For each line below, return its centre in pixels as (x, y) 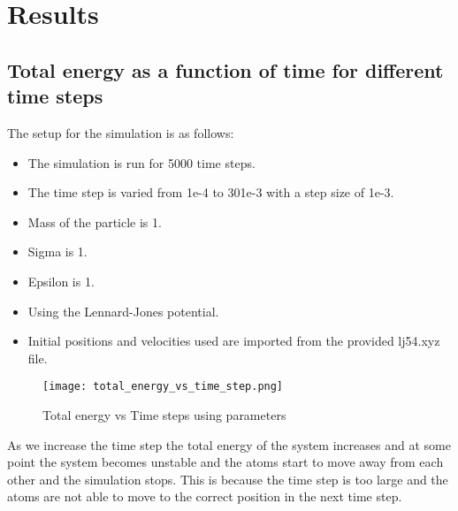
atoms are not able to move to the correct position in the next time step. (205, 496)
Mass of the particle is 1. (95, 221)
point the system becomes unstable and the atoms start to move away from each (225, 462)
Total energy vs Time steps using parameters (164, 414)
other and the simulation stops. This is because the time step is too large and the (228, 479)
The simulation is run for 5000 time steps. (141, 162)
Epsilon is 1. (61, 281)
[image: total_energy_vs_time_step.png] (163, 387)
